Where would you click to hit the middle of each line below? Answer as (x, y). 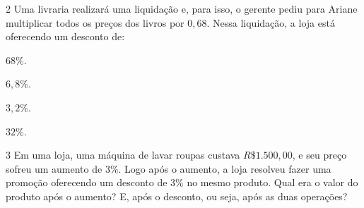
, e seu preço (319, 155)
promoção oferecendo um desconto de (87, 182)
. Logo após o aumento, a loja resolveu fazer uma (225, 168)
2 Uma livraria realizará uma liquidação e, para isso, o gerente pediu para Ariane (182, 8)
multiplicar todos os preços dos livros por (95, 22)
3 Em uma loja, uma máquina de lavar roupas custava (123, 155)
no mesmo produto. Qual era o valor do (272, 182)
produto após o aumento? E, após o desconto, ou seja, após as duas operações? (177, 196)
